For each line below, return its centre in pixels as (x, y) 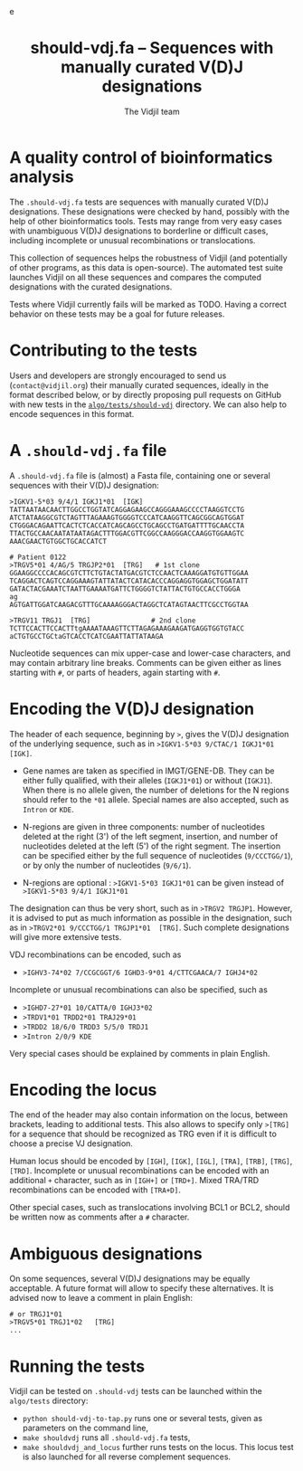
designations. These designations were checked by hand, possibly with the (150, 211)
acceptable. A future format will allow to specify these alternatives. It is (142, 1288)
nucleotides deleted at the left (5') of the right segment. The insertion (151, 846)
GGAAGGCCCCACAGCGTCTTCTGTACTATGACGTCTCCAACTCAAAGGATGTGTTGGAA (129, 573)
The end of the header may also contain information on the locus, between (149, 1115)
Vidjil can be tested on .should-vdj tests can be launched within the (136, 1391)
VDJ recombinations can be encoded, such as (95, 954)
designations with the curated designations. (91, 287)
